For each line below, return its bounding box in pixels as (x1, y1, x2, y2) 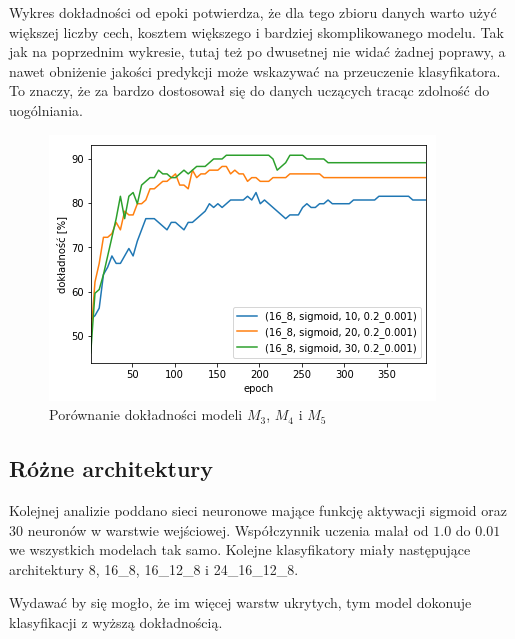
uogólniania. (9, 99, 83, 120)
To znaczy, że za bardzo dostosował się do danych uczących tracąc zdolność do (9, 80, 490, 101)
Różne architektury (9, 453, 214, 484)
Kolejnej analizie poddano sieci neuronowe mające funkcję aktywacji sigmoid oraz (9, 499, 508, 520)
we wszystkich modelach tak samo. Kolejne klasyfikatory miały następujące (9, 539, 471, 560)
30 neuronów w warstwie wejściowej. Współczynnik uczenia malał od (9, 519, 429, 540)
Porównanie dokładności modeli (49, 404, 243, 425)
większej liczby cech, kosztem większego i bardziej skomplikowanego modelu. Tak (9, 21, 504, 42)
